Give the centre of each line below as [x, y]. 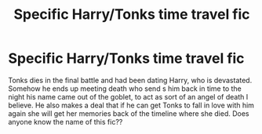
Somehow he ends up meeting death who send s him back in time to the [125, 89]
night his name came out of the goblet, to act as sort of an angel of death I [128, 96]
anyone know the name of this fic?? [65, 121]
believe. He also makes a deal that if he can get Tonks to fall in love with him [131, 105]
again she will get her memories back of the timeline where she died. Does [129, 113]
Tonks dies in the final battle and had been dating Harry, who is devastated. [130, 80]
